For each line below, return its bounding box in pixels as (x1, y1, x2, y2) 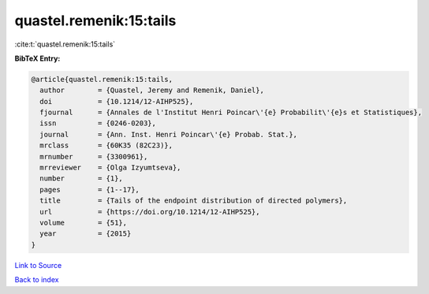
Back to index (14, 275, 59, 285)
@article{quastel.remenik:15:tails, (31, 75, 173, 84)
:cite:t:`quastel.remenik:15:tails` (14, 39, 116, 49)
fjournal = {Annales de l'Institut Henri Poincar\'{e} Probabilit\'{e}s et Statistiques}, (39, 108, 422, 117)
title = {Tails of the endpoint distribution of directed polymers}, (39, 196, 348, 205)
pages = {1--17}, (39, 185, 140, 194)
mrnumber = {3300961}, (39, 152, 148, 161)
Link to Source (14, 260, 62, 270)
